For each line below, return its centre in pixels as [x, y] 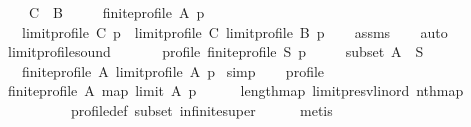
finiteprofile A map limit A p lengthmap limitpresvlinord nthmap [235, 90]
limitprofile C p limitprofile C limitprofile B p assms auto [234, 31]
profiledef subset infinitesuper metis [201, 109]
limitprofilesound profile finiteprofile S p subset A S [215, 51]
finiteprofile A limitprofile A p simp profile [173, 70]
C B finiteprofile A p [116, 12]
